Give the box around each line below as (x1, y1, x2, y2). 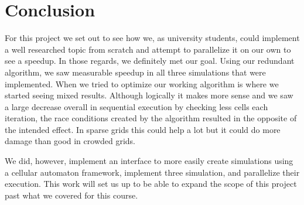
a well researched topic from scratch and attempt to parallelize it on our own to (5, 43, 291, 55)
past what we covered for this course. (5, 189, 138, 201)
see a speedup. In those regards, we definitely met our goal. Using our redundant (5, 54, 295, 67)
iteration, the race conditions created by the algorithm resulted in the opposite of (5, 112, 297, 124)
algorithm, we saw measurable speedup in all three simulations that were (5, 66, 266, 78)
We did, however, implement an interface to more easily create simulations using (5, 155, 293, 167)
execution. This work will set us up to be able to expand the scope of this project (5, 177, 297, 190)
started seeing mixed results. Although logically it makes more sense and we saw (5, 89, 293, 101)
